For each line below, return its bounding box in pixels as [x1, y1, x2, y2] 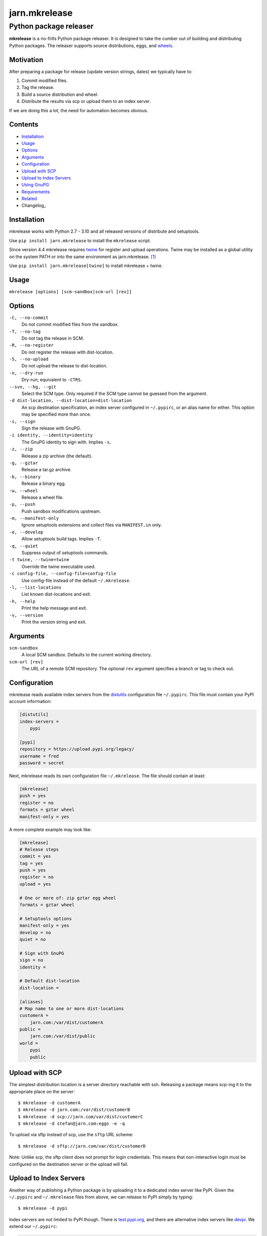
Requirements [21, 188, 50, 195]
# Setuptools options [19, 916, 72, 922]
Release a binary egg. [21, 481, 66, 486]
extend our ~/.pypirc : [9, 1224, 57, 1230]
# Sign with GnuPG [19, 950, 64, 956]
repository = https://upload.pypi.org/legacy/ [19, 747, 134, 752]
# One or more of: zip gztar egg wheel [19, 895, 116, 901]
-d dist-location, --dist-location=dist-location [9, 398, 132, 403]
